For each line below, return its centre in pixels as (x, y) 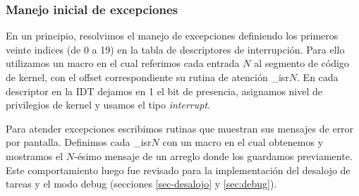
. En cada (318, 77)
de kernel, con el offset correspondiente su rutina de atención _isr (147, 77)
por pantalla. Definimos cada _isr (79, 142)
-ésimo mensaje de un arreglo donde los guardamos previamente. (213, 155)
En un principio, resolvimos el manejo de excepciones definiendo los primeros (172, 36)
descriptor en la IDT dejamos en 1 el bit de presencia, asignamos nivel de (164, 91)
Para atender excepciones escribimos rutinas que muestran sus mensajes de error (180, 128)
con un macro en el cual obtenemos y (243, 142)
